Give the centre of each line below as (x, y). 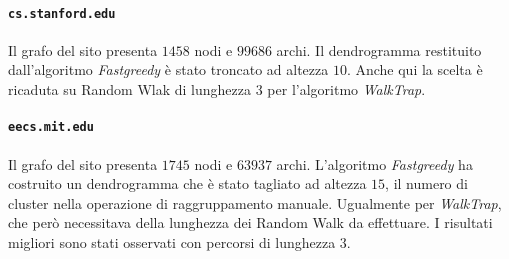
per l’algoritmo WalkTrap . (346, 89)
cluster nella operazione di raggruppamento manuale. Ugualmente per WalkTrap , (255, 202)
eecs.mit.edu (51, 127)
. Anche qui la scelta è (414, 69)
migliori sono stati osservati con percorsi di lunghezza (172, 241)
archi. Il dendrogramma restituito (379, 49)
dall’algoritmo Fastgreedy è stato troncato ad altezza (168, 69)
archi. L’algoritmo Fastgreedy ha (374, 163)
